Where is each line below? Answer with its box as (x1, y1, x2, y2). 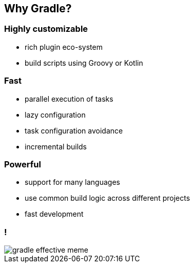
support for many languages (25, 178, 120, 187)
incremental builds (25, 142, 87, 151)
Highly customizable (4, 24, 88, 34)
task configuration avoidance (25, 126, 123, 135)
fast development (25, 209, 84, 219)
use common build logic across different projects (25, 194, 190, 203)
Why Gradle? (4, 2, 72, 15)
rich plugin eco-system (25, 42, 103, 51)
